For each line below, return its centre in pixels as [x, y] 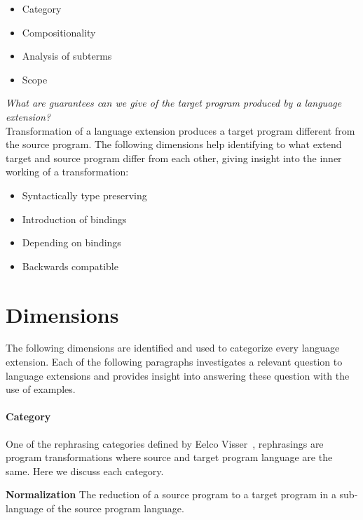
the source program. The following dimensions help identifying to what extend [174, 144]
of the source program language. [115, 508]
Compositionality [59, 32]
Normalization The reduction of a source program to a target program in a [171, 494]
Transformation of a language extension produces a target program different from [180, 130]
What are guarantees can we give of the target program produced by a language [174, 103]
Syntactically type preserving [84, 195]
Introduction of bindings [74, 219]
